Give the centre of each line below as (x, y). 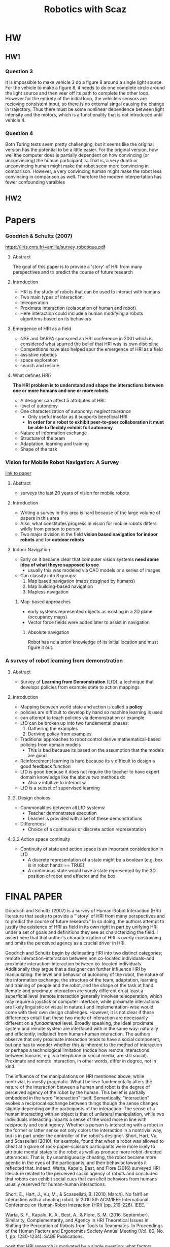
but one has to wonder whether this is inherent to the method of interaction (84, 1045)
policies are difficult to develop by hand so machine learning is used (91, 712)
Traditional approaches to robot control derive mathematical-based (90, 739)
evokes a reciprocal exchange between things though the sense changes (82, 1103)
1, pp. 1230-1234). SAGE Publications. (45, 1236)
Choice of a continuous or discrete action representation (87, 829)
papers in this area (40, 518)
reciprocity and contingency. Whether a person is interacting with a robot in (84, 1124)
